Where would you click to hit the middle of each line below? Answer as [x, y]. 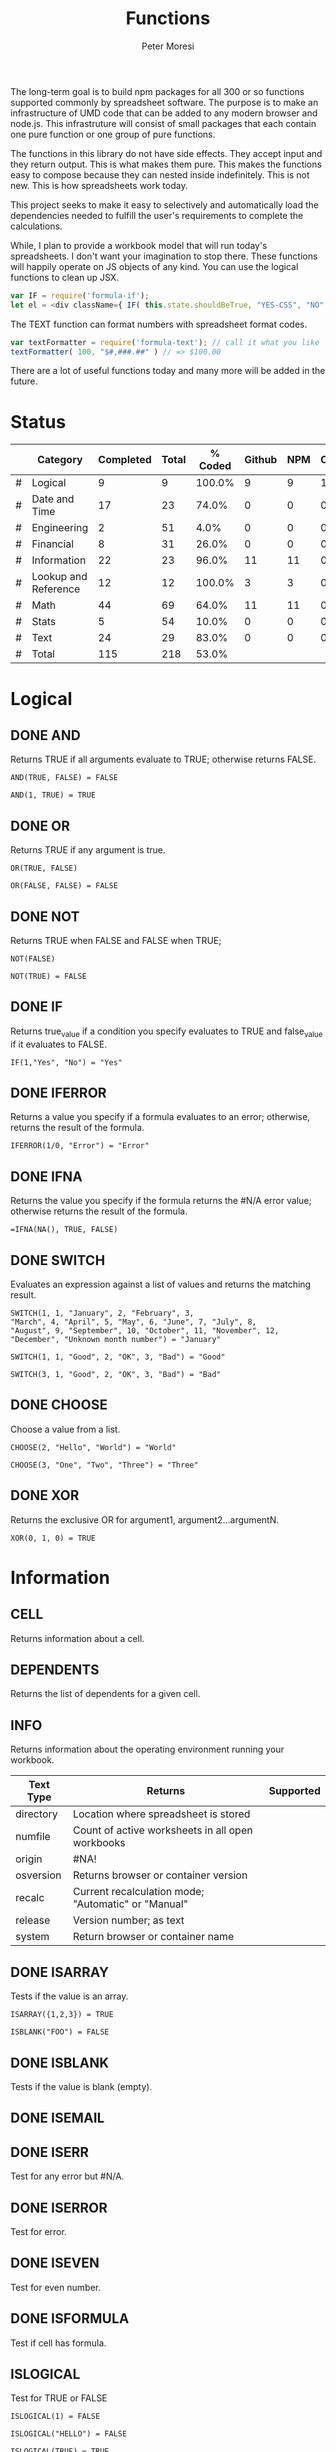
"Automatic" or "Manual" [130, 1904]
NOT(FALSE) [33, 959]
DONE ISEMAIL [57, 2118]
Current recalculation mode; [138, 1892]
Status [38, 421]
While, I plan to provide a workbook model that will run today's [139, 245]
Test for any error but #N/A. [67, 2176]
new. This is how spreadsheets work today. [99, 185]
